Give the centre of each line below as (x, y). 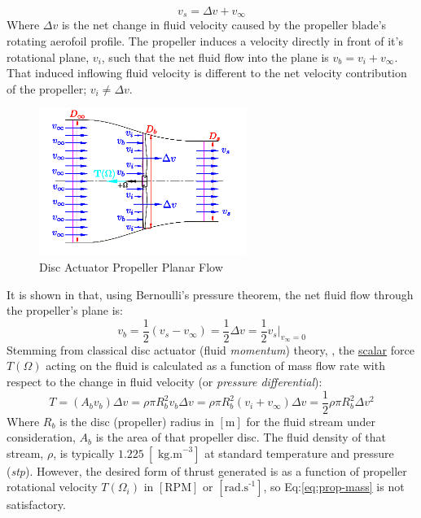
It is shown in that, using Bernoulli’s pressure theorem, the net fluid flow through (210, 294)
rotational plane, (48, 57)
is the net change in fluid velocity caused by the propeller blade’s (224, 25)
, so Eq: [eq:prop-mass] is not (334, 487)
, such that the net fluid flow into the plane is (215, 57)
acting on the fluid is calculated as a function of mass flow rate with (215, 366)
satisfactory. (36, 505)
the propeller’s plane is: (65, 310)
